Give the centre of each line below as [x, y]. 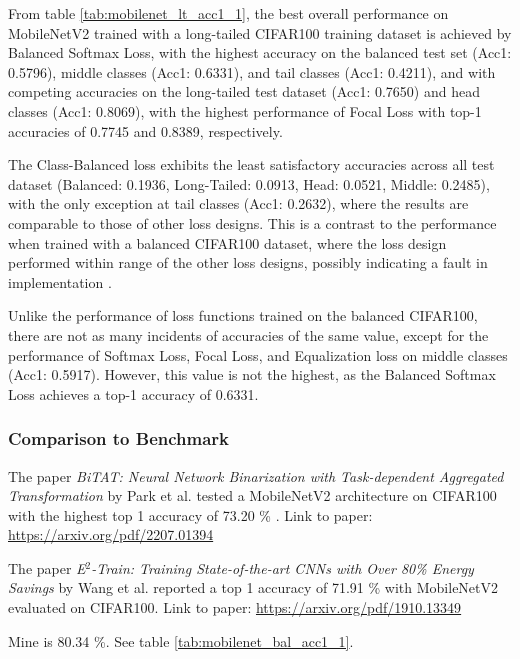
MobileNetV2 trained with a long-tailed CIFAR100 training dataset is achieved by [260, 32]
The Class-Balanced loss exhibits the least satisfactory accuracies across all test [251, 164]
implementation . [60, 281]
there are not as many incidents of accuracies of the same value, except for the [248, 334]
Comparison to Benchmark [119, 438]
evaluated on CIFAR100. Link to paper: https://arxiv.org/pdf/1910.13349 [235, 607]
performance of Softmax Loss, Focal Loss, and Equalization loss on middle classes [258, 354]
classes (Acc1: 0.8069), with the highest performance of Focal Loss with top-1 [245, 110]
